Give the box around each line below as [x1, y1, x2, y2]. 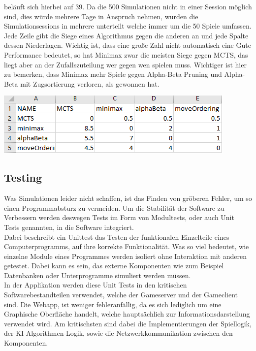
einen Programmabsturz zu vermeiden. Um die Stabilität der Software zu [4, 202, 224, 213]
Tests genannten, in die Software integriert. [4, 222, 134, 232]
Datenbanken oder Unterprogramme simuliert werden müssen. [4, 270, 191, 280]
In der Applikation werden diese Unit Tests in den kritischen [4, 280, 187, 290]
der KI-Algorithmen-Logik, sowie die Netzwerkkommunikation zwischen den [4, 328, 233, 338]
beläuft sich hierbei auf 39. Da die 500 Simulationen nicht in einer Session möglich [4, 1, 252, 11]
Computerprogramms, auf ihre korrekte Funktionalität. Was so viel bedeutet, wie [4, 241, 249, 252]
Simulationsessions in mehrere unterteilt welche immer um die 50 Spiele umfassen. [4, 21, 252, 31]
